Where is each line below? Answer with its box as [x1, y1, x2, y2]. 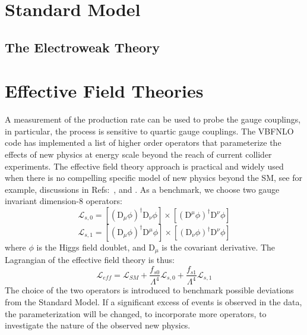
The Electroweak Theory [5, 37, 160, 56]
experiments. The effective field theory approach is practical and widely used [5, 159, 284, 172]
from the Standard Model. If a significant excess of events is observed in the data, [5, 296, 302, 308]
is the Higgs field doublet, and [36, 241, 146, 253]
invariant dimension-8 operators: [5, 195, 122, 207]
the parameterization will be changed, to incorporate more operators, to [5, 307, 267, 320]
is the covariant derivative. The [162, 241, 276, 253]
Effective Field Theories [5, 79, 204, 103]
